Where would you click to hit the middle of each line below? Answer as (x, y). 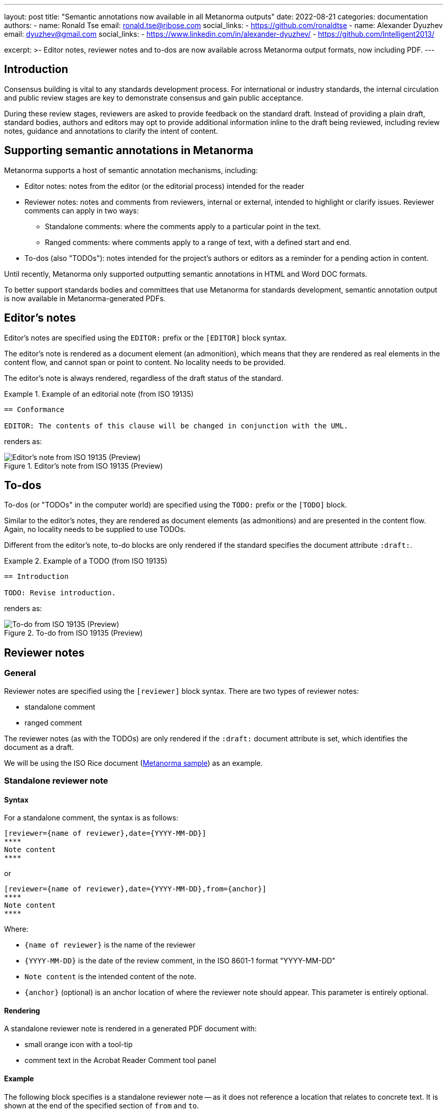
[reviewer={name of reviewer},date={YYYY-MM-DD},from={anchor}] (135, 889)
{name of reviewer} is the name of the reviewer (110, 945)
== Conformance (34, 409)
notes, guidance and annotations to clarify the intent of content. (111, 131)
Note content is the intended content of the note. (110, 977)
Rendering (22, 1010)
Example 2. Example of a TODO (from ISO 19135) (86, 561)
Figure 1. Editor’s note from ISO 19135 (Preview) (84, 466)
